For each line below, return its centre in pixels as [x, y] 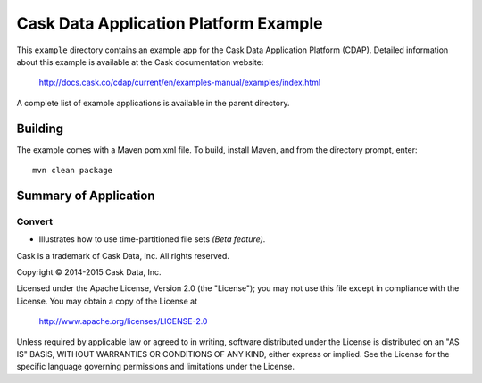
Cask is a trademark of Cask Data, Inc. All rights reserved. [123, 255]
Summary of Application [86, 195]
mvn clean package [73, 171]
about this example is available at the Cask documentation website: [140, 62]
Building [40, 128]
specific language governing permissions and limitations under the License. [155, 367]
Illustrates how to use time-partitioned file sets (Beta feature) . [152, 239]
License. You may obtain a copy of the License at [107, 301]
